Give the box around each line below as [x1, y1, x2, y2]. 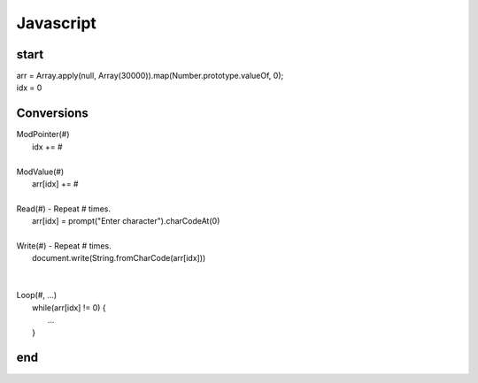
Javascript [16, 13, 97, 33]
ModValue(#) [16, 166, 65, 177]
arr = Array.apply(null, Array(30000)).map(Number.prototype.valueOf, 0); [16, 71, 284, 81]
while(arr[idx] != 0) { [32, 302, 106, 313]
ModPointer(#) [16, 129, 70, 140]
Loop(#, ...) [16, 290, 58, 301]
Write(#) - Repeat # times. [16, 240, 112, 251]
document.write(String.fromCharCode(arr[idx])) [32, 253, 206, 264]
